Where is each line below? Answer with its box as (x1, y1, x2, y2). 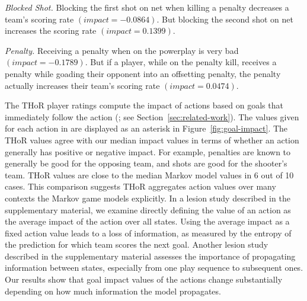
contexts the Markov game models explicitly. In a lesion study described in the (5, 191, 290, 204)
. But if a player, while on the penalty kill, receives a (85, 56, 277, 68)
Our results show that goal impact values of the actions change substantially (5, 273, 283, 286)
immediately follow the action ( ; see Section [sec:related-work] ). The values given (5, 110, 299, 123)
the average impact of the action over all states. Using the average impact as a (5, 215, 290, 228)
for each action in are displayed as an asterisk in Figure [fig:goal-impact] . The (5, 122, 288, 135)
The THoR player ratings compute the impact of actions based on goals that (5, 99, 283, 111)
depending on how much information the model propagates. (5, 284, 221, 297)
